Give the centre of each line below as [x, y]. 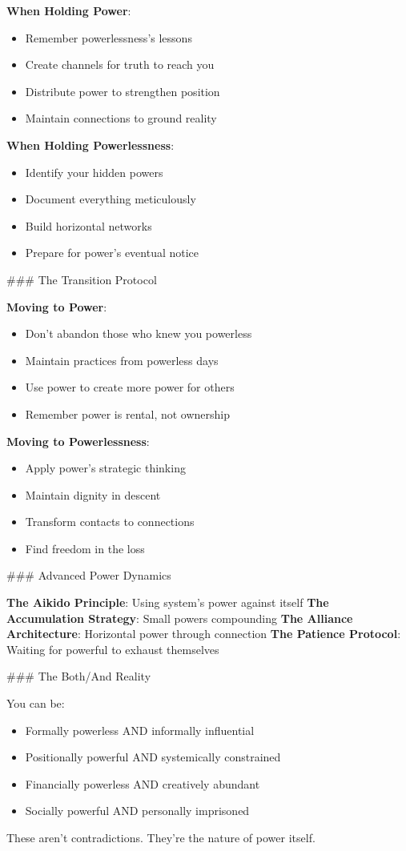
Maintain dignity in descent [93, 494]
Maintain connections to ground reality [121, 118]
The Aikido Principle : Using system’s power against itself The [168, 602]
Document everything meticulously [111, 199]
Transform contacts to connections [110, 522]
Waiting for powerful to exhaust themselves [113, 649]
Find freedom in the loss [85, 548]
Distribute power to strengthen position [123, 91]
